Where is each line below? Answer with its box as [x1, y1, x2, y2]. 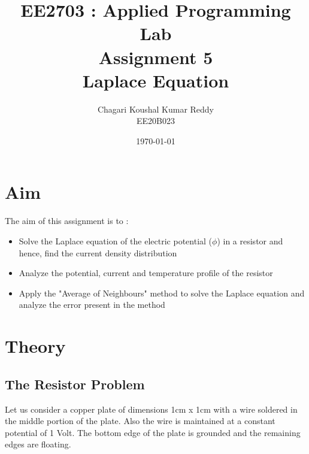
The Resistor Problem [5, 374, 145, 393]
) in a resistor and [217, 235, 283, 247]
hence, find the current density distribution [19, 246, 177, 259]
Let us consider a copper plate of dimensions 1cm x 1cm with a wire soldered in [5, 402, 298, 415]
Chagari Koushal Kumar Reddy [97, 102, 214, 115]
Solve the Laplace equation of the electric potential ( [19, 235, 213, 247]
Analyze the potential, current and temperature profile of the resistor [19, 267, 273, 279]
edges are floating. [5, 438, 71, 450]
